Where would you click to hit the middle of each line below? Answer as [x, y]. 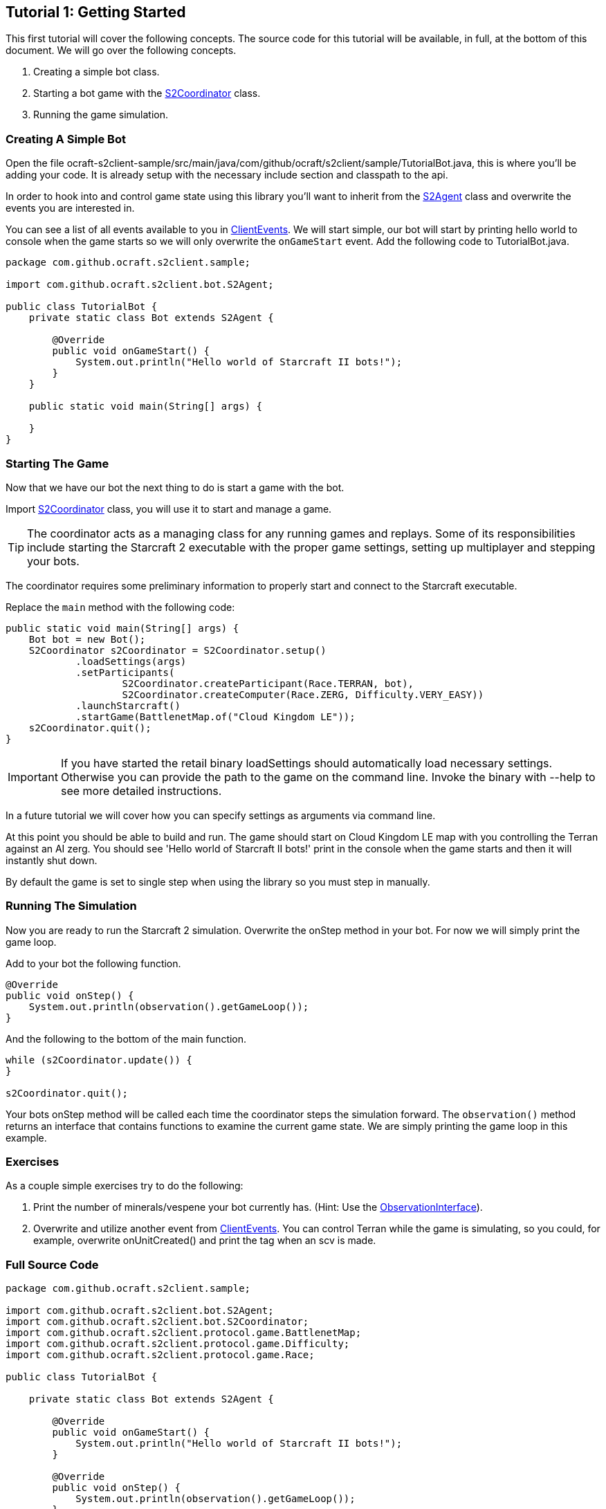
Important [33, 777]
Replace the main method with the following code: [120, 607]
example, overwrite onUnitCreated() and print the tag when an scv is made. [205, 1241]
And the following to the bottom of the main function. [126, 1039]
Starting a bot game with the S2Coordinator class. [147, 93]
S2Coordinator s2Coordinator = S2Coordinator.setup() [177, 650]
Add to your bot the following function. [93, 963]
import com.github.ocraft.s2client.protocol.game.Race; [160, 1355]
